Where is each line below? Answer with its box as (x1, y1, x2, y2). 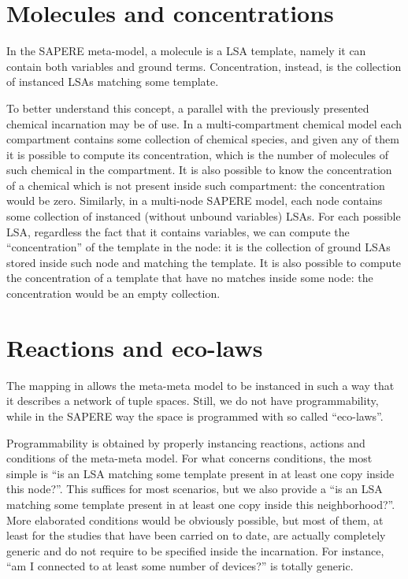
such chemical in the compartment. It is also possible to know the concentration (6, 161, 392, 178)
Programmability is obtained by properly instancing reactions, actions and (6, 434, 365, 451)
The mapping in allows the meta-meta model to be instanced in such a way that (6, 377, 395, 393)
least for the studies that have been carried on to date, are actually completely (6, 527, 386, 544)
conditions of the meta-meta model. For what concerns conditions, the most (6, 450, 373, 466)
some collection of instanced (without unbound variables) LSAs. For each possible (6, 208, 401, 225)
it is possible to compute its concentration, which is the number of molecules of (6, 146, 389, 162)
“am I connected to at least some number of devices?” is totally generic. (6, 558, 354, 574)
